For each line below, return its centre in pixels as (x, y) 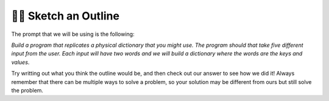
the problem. (27, 90)
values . (20, 62)
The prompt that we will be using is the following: (73, 34)
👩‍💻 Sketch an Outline (65, 16)
